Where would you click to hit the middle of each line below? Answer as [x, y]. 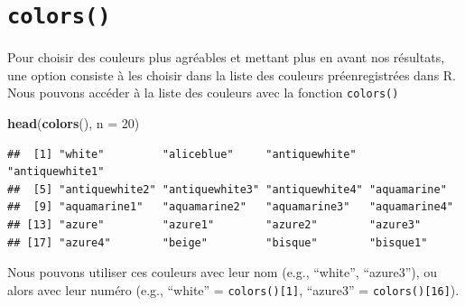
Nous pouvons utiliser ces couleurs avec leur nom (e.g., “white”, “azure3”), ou [223, 272]
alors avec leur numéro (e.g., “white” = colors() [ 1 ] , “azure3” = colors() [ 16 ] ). [233, 289]
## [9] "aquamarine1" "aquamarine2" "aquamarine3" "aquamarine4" [230, 207]
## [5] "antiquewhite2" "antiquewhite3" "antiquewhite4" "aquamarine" [227, 189]
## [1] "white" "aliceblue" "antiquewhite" [182, 154]
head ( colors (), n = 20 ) [74, 123]
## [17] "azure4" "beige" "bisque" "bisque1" [218, 242]
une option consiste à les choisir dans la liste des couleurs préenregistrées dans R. [232, 74]
